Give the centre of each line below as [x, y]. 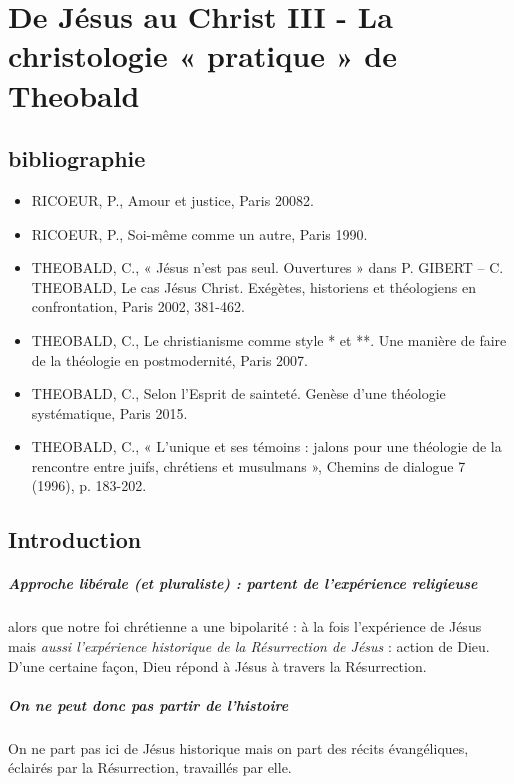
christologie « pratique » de [202, 55]
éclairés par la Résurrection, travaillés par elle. [150, 767]
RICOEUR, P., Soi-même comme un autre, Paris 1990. [199, 233]
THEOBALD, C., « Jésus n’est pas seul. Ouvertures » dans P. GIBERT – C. [267, 267]
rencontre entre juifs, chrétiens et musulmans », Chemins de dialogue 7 [248, 465]
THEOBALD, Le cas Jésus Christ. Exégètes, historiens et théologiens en [253, 286]
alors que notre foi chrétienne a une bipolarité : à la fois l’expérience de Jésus [245, 626]
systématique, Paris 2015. [109, 412]
